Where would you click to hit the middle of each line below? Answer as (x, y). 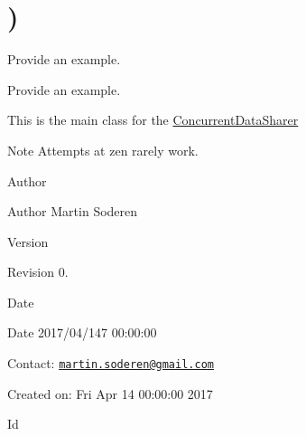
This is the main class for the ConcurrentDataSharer (153, 120)
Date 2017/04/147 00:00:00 (82, 332)
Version (28, 241)
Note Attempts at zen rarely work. (103, 150)
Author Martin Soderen (73, 211)
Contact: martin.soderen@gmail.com (111, 363)
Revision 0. (38, 272)
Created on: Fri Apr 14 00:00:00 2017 (110, 393)
